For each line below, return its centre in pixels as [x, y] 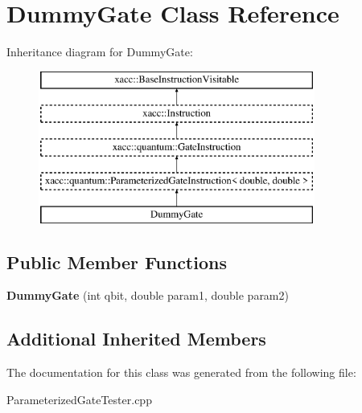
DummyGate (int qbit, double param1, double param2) [148, 295]
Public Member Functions [117, 262]
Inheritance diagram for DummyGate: [100, 52]
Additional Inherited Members [136, 339]
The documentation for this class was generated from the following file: [181, 372]
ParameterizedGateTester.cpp [79, 399]
